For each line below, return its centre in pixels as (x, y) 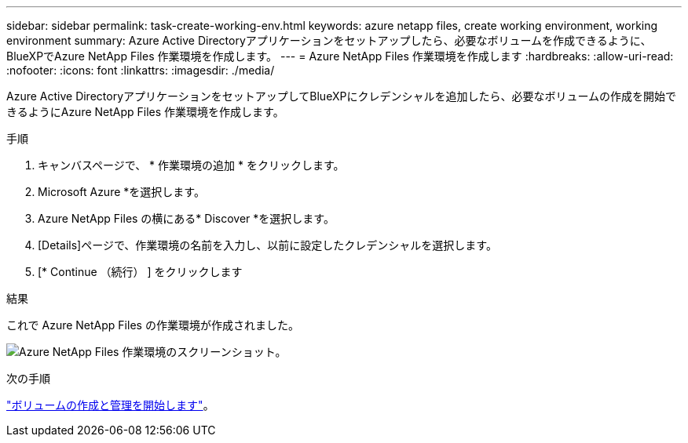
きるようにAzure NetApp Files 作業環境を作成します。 (145, 112)
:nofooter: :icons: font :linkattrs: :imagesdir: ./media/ (141, 70)
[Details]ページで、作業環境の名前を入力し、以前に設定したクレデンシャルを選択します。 (267, 245)
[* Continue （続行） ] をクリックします (140, 272)
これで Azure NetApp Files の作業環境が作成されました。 (153, 325)
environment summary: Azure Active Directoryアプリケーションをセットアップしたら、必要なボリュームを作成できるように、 (329, 40)
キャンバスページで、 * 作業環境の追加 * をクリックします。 (191, 165)
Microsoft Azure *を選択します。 (121, 192)
